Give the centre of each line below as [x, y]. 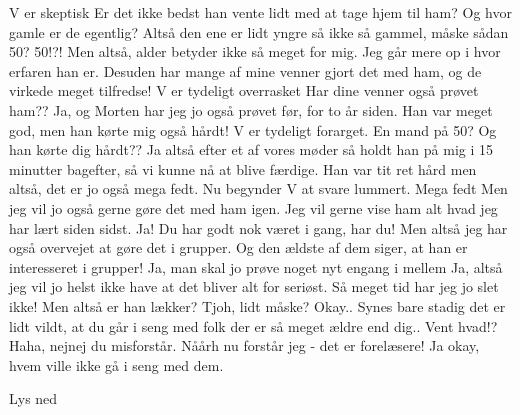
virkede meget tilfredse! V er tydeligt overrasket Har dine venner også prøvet [244, 90]
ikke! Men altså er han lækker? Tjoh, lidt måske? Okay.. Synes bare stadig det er [257, 305]
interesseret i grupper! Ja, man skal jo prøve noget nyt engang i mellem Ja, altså [256, 266]
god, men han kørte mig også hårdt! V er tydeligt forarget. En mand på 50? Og [253, 129]
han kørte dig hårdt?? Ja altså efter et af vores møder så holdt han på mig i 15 [251, 149]
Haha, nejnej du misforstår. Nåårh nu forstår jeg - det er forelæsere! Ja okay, [244, 345]
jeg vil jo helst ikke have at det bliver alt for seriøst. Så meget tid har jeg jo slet [254, 286]
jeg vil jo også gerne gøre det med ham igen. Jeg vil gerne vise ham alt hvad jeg [253, 207]
